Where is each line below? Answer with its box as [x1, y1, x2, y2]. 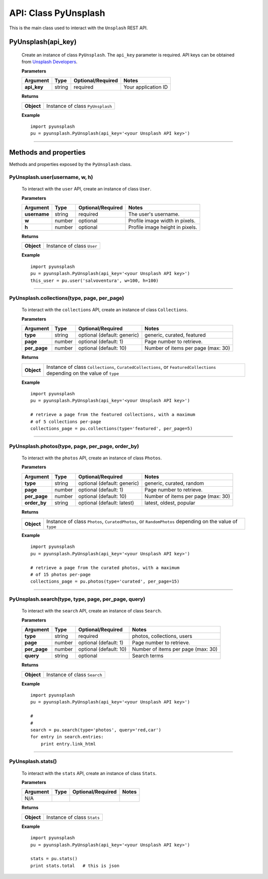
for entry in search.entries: [30, 734, 104, 740]
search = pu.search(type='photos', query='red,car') [30, 727, 161, 733]
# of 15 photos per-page [30, 572, 91, 578]
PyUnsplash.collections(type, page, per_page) [9, 295, 124, 302]
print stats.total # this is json [30, 863, 120, 869]
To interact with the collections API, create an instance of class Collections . [21, 307, 188, 313]
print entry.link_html [40, 741, 96, 747]
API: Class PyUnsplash [9, 7, 105, 18]
